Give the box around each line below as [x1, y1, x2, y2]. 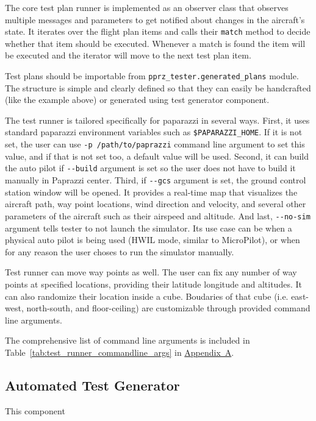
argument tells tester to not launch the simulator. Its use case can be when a [5, 221, 292, 234]
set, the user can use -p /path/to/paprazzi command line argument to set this [5, 138, 305, 150]
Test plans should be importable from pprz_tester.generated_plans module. [5, 69, 299, 82]
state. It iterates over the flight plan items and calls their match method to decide [5, 25, 311, 38]
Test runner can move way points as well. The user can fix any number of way [5, 266, 297, 278]
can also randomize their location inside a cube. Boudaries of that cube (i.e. [5, 289, 289, 302]
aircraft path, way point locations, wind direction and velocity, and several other [5, 197, 306, 210]
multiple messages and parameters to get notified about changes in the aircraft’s [5, 13, 305, 26]
